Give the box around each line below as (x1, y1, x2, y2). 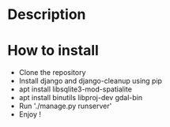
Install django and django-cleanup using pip (18, 77, 163, 86)
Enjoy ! (18, 110, 41, 119)
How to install (7, 42, 100, 60)
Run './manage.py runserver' (18, 101, 112, 111)
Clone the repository (18, 68, 86, 77)
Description (7, 6, 86, 24)
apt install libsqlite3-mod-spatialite (18, 84, 132, 94)
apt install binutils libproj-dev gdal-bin (18, 93, 143, 103)
